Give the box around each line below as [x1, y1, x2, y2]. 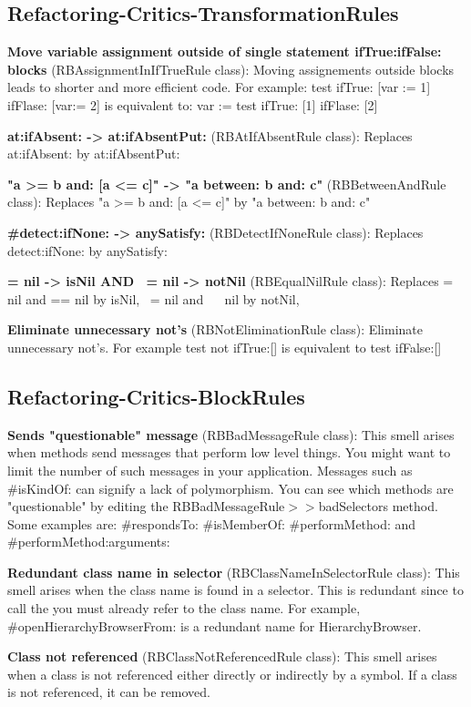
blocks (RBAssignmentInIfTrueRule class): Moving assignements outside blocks [7, 59, 455, 78]
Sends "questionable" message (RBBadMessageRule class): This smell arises [7, 425, 455, 444]
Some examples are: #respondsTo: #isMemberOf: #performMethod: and [7, 514, 416, 533]
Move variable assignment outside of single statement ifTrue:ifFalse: [7, 42, 442, 61]
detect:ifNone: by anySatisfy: [7, 241, 168, 260]
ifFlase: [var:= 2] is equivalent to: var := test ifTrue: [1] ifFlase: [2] [7, 95, 378, 114]
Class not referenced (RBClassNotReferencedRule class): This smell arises [7, 647, 437, 666]
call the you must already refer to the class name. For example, [7, 599, 361, 618]
